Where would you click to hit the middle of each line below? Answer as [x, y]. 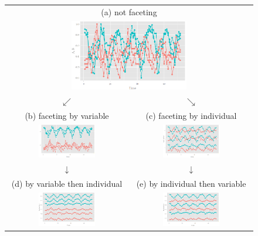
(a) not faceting [129, 11]
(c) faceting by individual [191, 115]
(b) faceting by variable [67, 115]
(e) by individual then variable [191, 184]
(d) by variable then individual [67, 184]
